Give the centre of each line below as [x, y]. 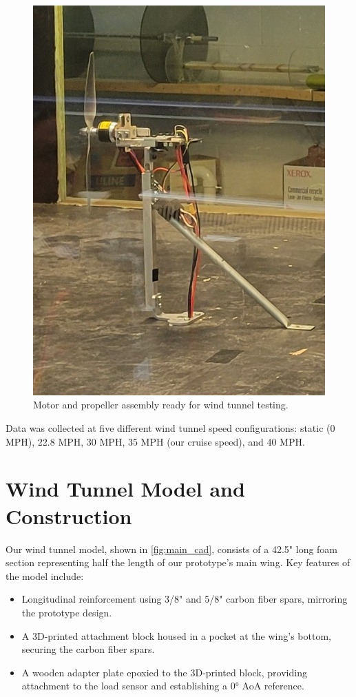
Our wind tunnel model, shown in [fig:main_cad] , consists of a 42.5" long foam [172, 549]
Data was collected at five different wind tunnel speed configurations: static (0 [170, 428]
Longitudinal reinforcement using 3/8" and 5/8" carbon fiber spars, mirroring [185, 599]
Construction [69, 516]
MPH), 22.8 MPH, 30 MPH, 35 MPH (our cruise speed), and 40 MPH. [155, 441]
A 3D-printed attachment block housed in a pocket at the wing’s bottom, [176, 635]
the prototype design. [67, 612]
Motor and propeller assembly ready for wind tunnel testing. [161, 405]
